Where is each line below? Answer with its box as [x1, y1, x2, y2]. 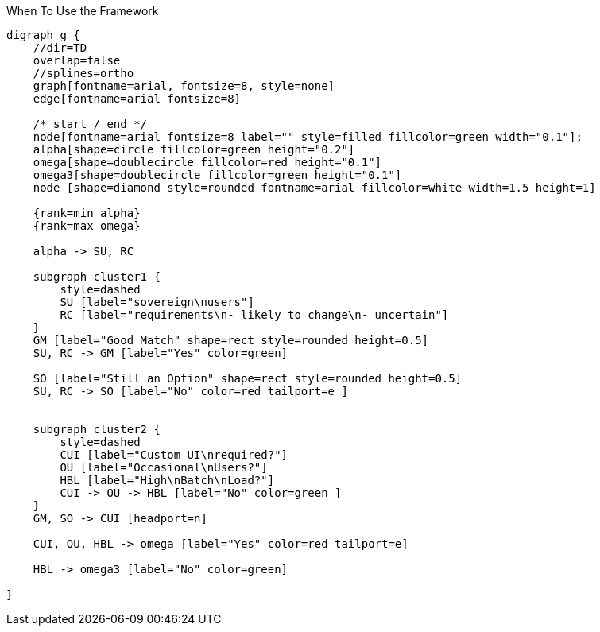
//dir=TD [33, 41, 87, 54]
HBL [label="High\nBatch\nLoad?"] [60, 474, 275, 487]
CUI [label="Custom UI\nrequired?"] [60, 448, 288, 461]
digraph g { [6, 29, 80, 41]
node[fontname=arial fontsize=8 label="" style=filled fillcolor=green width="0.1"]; [33, 130, 583, 143]
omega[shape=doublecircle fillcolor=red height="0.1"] [33, 156, 382, 169]
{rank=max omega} [33, 219, 141, 232]
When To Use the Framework [6, 4, 159, 17]
